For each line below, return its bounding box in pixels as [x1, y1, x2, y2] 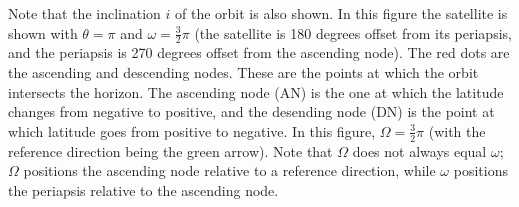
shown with [8, 22, 78, 43]
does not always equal [352, 140, 487, 161]
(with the [428, 120, 486, 141]
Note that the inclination [8, 3, 161, 23]
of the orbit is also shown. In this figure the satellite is [175, 3, 508, 23]
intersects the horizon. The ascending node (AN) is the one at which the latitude [8, 81, 504, 102]
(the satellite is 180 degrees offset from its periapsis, [194, 22, 512, 43]
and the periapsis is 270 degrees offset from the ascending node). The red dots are [8, 42, 510, 63]
